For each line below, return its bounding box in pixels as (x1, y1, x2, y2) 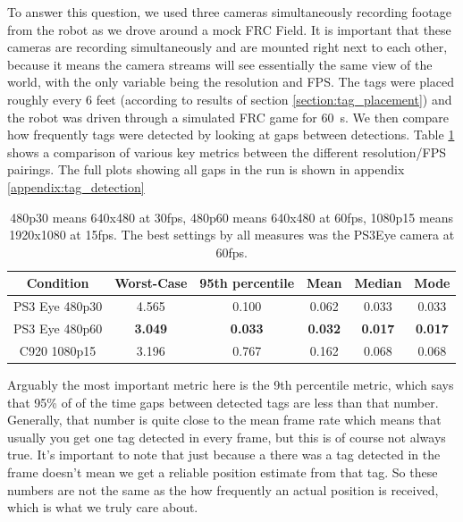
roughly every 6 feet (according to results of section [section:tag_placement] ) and (7, 89, 452, 108)
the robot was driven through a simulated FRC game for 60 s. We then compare (7, 107, 449, 126)
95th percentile (199, 274, 295, 292)
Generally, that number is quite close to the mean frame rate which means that (7, 410, 442, 429)
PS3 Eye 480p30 (13, 297, 103, 316)
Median (354, 274, 402, 292)
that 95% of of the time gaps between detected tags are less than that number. (7, 392, 439, 411)
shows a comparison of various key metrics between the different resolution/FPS (7, 142, 447, 161)
